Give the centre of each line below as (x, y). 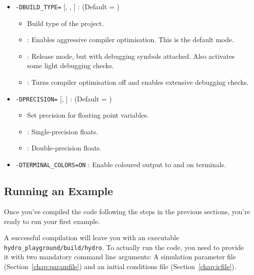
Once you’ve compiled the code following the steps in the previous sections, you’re (127, 211)
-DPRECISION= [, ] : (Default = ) (64, 98)
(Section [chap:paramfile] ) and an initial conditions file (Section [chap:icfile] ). (120, 266)
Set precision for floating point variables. (88, 115)
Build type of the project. (65, 23)
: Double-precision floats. (64, 148)
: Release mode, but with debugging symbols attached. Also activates (131, 56)
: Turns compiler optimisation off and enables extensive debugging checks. (138, 82)
